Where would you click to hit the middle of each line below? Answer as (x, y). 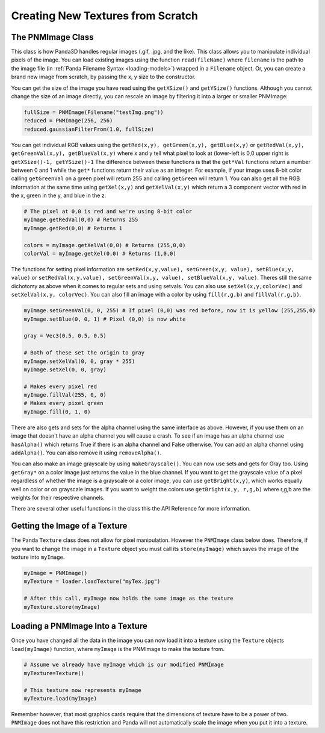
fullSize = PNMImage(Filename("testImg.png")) (94, 112)
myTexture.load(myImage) (60, 699)
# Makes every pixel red (60, 386)
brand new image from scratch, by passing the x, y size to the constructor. (103, 77)
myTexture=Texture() (54, 673)
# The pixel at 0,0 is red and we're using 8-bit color (108, 212)
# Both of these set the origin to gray (84, 353)
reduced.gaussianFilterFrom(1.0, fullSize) (89, 129)
